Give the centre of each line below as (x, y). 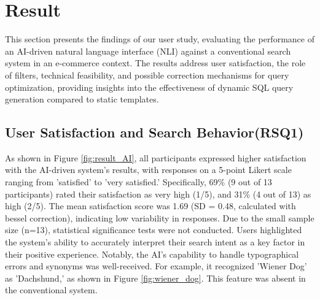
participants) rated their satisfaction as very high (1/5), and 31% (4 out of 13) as (158, 194)
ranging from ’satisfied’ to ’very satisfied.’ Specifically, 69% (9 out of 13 (139, 182)
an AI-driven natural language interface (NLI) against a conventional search (148, 51)
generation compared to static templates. (82, 99)
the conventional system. (51, 290)
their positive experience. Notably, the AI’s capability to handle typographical (152, 254)
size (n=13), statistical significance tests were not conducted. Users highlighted (154, 230)
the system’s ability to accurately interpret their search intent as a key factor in (155, 242)
